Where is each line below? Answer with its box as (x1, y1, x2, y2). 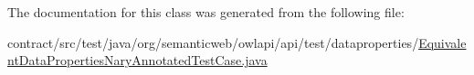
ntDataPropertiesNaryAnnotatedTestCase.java (7, 51, 268, 70)
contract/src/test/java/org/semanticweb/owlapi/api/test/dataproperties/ (7, 33, 419, 52)
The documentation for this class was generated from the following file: (7, 3, 405, 21)
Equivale (418, 33, 467, 52)
